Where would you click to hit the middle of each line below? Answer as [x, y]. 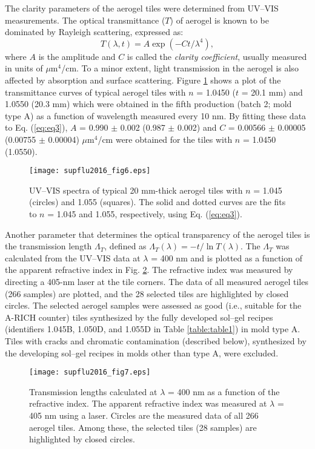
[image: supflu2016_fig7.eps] [90, 372]
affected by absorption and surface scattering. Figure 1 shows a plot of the [143, 80]
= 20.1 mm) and [272, 92]
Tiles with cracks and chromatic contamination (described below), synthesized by [156, 340]
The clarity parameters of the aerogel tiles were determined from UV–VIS [142, 8]
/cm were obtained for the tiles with [165, 139]
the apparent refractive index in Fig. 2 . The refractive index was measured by [149, 270]
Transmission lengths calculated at [93, 391]
